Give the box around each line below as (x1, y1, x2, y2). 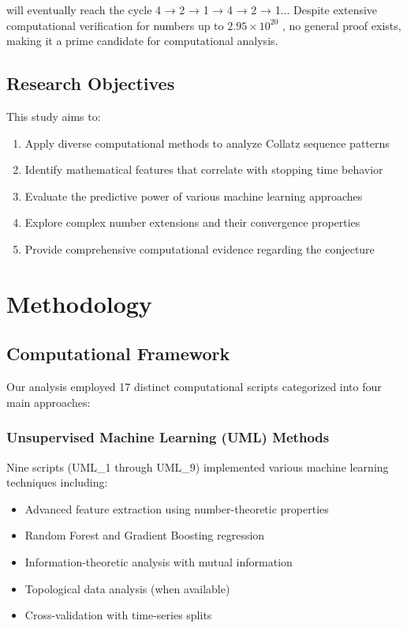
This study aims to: (6, 107, 101, 124)
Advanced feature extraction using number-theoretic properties (24, 500, 329, 517)
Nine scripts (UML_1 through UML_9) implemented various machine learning (6, 458, 389, 475)
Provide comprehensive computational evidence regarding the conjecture (24, 240, 375, 257)
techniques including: (6, 474, 108, 491)
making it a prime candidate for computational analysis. (6, 32, 278, 49)
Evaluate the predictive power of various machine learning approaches (24, 187, 363, 204)
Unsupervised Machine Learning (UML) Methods (6, 427, 330, 447)
